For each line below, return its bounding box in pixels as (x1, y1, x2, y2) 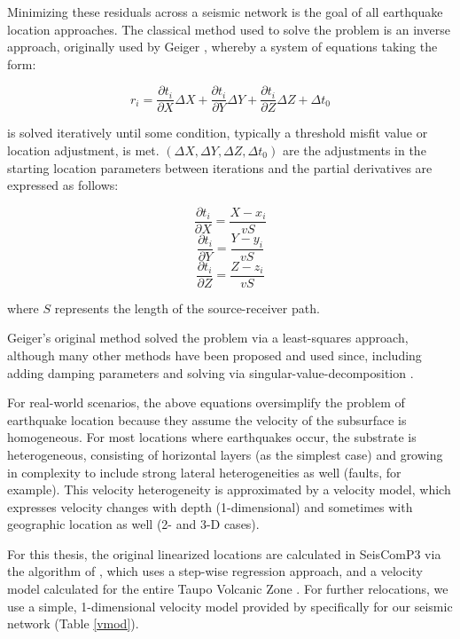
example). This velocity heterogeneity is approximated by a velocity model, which (7, 480, 451, 499)
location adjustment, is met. (7, 141, 160, 160)
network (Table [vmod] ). (7, 614, 139, 633)
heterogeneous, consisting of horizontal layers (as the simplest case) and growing (7, 445, 443, 463)
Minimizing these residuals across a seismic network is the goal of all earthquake (7, 3, 443, 20)
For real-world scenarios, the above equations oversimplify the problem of (7, 393, 405, 412)
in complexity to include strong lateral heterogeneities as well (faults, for (7, 462, 402, 481)
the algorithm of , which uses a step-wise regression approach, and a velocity (7, 562, 423, 580)
